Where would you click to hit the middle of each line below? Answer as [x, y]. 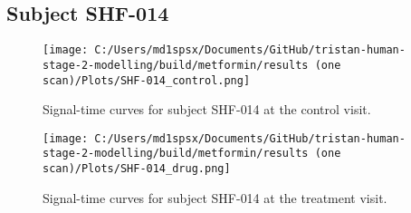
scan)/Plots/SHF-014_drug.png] [137, 169]
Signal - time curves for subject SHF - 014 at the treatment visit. [215, 197]
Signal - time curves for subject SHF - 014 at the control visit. [207, 109]
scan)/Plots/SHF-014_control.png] [147, 80]
